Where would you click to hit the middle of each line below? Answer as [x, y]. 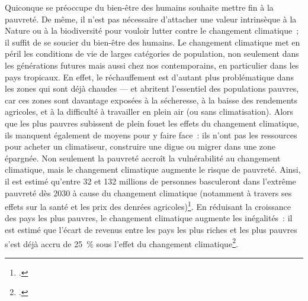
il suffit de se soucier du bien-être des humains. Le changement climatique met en [153, 42]
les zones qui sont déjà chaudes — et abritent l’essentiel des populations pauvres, [152, 88]
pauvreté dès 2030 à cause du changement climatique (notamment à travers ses [148, 192]
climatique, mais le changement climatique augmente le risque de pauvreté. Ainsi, [153, 169]
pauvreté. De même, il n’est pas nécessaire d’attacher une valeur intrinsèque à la [151, 19]
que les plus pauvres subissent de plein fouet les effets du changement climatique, [152, 123]
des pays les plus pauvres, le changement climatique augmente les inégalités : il [149, 218]
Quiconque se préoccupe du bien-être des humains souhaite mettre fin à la [139, 7]
